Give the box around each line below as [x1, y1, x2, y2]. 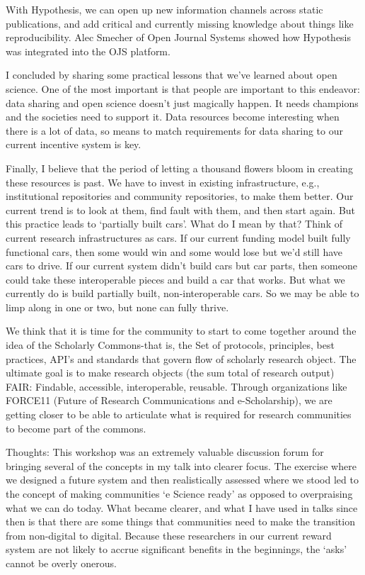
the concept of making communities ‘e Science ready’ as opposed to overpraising [6, 486, 353, 501]
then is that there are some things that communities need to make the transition [6, 514, 355, 529]
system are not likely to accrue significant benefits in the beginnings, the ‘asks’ [6, 542, 347, 557]
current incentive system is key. [6, 137, 141, 152]
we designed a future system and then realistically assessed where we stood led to [6, 472, 359, 487]
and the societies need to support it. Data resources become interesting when [6, 109, 340, 124]
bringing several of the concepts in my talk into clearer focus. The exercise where [6, 458, 357, 473]
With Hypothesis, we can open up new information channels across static [6, 2, 323, 16]
